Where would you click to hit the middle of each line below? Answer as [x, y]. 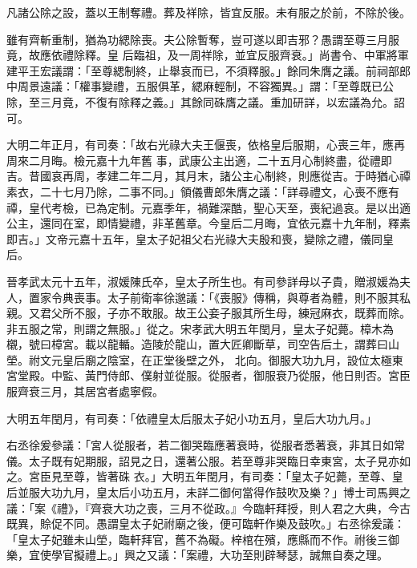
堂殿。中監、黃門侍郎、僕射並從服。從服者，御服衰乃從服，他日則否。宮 [208, 375]
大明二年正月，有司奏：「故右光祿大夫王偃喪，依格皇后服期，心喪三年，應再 [206, 145]
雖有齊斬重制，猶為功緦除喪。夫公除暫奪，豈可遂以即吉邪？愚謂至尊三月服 [203, 39]
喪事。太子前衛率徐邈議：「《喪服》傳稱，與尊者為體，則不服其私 [242, 297]
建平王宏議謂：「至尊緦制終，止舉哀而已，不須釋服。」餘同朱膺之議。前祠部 [203, 70]
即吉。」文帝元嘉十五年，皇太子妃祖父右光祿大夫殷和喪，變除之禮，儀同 [194, 238]
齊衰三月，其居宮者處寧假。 [90, 391]
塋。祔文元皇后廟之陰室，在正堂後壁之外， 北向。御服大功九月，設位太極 [199, 359]
